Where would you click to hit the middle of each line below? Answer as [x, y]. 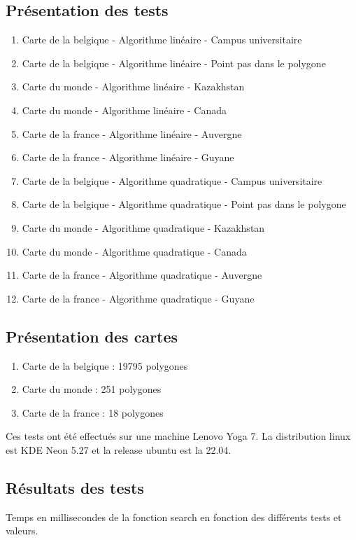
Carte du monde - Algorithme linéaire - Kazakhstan [133, 86]
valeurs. [22, 531]
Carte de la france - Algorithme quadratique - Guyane [138, 298]
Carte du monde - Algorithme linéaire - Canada [124, 110]
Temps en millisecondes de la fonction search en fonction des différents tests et [174, 517]
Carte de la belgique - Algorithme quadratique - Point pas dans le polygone [184, 204]
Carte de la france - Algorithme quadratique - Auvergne [142, 275]
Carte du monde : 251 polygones [92, 389]
